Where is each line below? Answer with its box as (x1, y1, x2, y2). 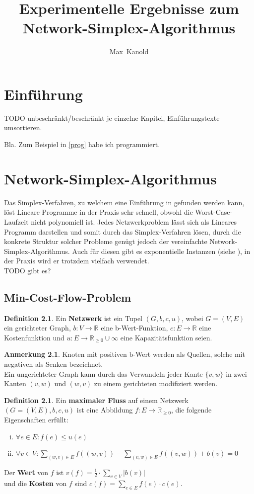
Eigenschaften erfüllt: (4, 414, 68, 425)
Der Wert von (4, 467, 49, 477)
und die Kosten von (4, 478, 67, 489)
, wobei (181, 313, 203, 323)
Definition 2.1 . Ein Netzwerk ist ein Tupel (4, 313, 143, 323)
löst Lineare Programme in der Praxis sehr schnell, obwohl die (4, 207, 193, 217)
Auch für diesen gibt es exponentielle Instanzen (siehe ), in (72, 246, 251, 256)
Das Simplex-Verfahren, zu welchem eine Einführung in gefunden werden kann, (4, 197, 245, 207)
